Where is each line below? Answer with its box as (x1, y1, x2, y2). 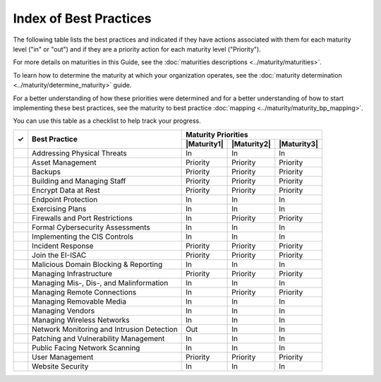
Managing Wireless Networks (32, 315, 130, 325)
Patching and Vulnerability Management (32, 333, 165, 343)
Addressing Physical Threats (32, 148, 127, 158)
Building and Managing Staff (32, 176, 126, 186)
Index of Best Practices (13, 11, 152, 26)
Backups (32, 167, 61, 177)
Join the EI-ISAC (32, 250, 87, 260)
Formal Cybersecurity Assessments (32, 222, 151, 232)
